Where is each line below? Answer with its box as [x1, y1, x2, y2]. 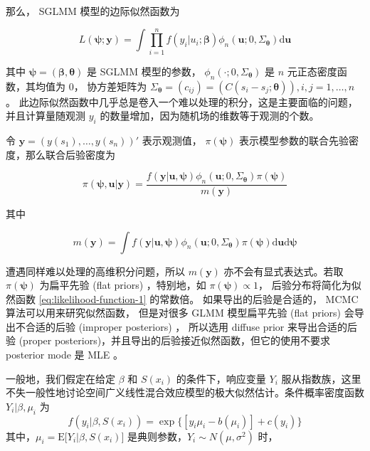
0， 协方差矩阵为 [68, 78, 147, 93]
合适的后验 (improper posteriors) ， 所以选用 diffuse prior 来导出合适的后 [25, 319, 357, 334]
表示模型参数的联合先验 [238, 132, 349, 147]
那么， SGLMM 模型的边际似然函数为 [6, 4, 180, 18]
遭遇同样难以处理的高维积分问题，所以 [6, 263, 185, 278]
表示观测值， [142, 132, 202, 147]
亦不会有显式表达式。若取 [223, 263, 344, 278]
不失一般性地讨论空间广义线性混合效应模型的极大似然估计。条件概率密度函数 [6, 385, 364, 400]
